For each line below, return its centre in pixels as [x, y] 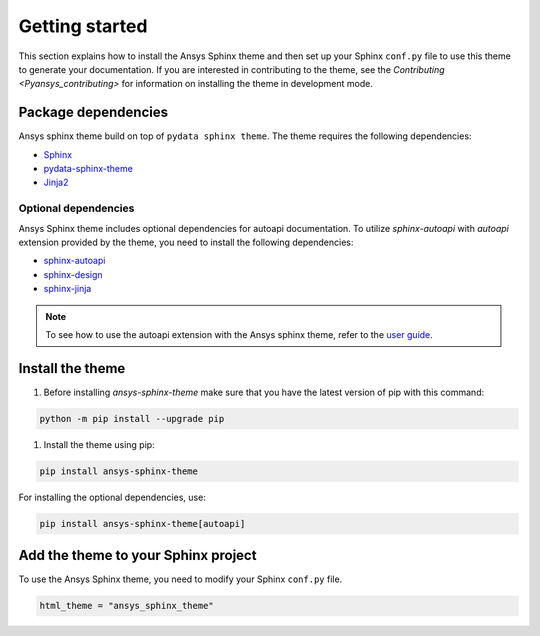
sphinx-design [73, 274]
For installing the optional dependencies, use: [112, 497]
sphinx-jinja [67, 289]
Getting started [83, 26]
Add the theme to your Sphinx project [137, 555]
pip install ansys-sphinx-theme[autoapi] [142, 523]
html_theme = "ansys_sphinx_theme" [126, 606]
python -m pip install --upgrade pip [132, 418]
